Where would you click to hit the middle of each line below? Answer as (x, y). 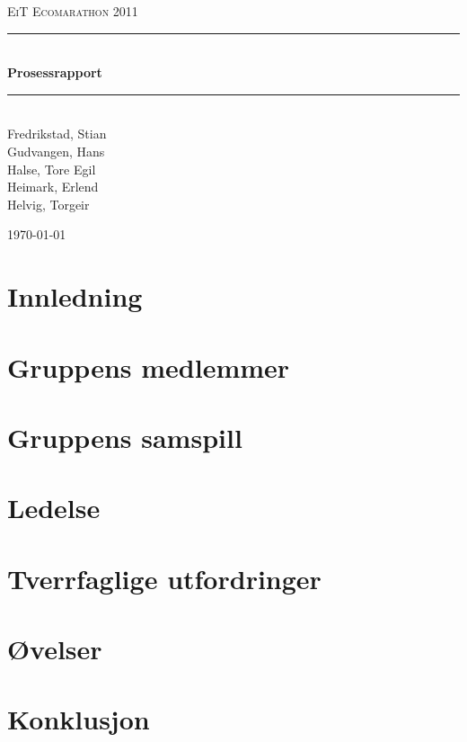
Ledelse (54, 508)
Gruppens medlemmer (149, 367)
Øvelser (55, 648)
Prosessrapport (55, 72)
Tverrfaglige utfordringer (164, 578)
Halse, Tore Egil (52, 169)
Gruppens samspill (125, 437)
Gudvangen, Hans (56, 151)
